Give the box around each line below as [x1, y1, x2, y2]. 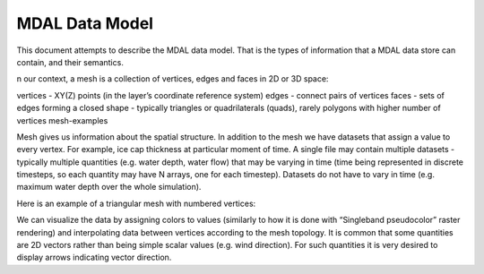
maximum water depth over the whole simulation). [16, 182, 202, 193]
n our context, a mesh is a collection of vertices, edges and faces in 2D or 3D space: [16, 73, 329, 84]
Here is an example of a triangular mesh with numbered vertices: [16, 198, 256, 209]
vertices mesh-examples [16, 115, 108, 125]
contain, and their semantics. [16, 56, 125, 67]
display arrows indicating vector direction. [16, 252, 172, 263]
